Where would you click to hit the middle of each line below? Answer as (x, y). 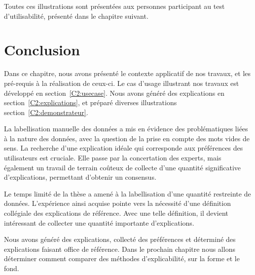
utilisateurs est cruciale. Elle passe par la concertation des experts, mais (113, 158)
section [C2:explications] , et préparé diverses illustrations (91, 102)
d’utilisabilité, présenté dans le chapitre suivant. (76, 16)
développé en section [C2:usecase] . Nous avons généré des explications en (114, 93)
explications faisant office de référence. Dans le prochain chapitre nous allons (120, 249)
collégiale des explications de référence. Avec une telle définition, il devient (116, 213)
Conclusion (42, 50)
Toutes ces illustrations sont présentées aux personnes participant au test (114, 6)
